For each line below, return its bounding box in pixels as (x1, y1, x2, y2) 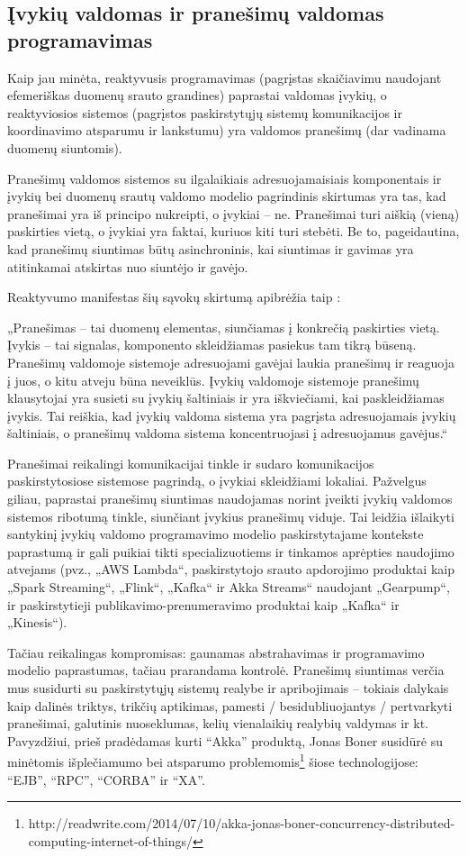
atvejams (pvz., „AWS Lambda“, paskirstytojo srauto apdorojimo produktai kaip (7, 560, 454, 579)
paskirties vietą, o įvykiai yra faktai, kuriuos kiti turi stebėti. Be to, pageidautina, (7, 222, 460, 241)
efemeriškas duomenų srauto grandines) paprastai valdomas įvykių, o (7, 86, 387, 105)
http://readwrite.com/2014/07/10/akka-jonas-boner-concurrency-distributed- (28, 814, 455, 833)
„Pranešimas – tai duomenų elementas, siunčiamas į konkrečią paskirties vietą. (7, 317, 440, 336)
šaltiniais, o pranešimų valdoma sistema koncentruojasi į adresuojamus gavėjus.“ (7, 424, 448, 442)
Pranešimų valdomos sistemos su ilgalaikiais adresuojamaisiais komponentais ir (7, 169, 442, 187)
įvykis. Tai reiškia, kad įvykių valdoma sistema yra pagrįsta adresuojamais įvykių (7, 406, 456, 424)
